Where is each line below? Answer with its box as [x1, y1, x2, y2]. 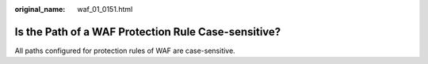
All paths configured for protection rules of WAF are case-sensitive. [14, 46, 235, 55]
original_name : [14, 5, 66, 13]
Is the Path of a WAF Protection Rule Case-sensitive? [14, 24, 281, 39]
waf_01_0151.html [77, 5, 133, 13]
